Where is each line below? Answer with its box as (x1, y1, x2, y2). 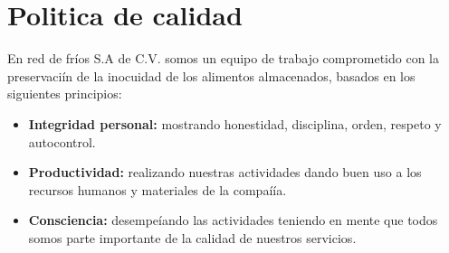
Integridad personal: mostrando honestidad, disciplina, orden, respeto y (28, 114, 442, 133)
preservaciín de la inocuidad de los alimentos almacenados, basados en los (7, 66, 416, 85)
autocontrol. (28, 132, 96, 151)
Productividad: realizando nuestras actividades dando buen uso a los (28, 163, 422, 182)
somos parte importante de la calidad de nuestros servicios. (28, 228, 357, 247)
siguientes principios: (7, 84, 122, 103)
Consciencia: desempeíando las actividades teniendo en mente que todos (28, 211, 438, 230)
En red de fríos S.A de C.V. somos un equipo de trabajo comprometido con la (7, 49, 439, 68)
